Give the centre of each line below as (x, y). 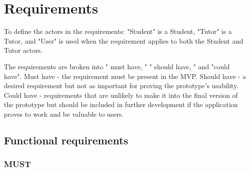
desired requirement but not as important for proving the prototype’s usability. (121, 85)
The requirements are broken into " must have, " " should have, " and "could (117, 66)
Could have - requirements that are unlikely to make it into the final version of (121, 95)
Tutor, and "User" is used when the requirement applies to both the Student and (124, 40)
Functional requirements (66, 140)
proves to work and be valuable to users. (64, 114)
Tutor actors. (23, 50)
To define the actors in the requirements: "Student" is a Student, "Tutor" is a (118, 31)
